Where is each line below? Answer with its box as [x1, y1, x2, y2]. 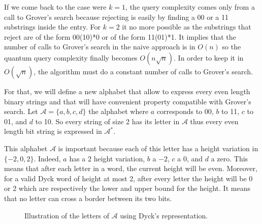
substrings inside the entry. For [4, 21, 101, 32]
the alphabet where [88, 106, 149, 117]
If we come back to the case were [4, 2, 107, 12]
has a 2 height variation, [69, 153, 145, 163]
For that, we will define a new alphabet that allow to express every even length [4, 86, 250, 96]
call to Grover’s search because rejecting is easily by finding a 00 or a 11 [4, 11, 229, 22]
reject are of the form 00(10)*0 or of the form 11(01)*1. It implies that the [4, 31, 236, 42]
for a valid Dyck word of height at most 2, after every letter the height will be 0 [4, 173, 253, 183]
